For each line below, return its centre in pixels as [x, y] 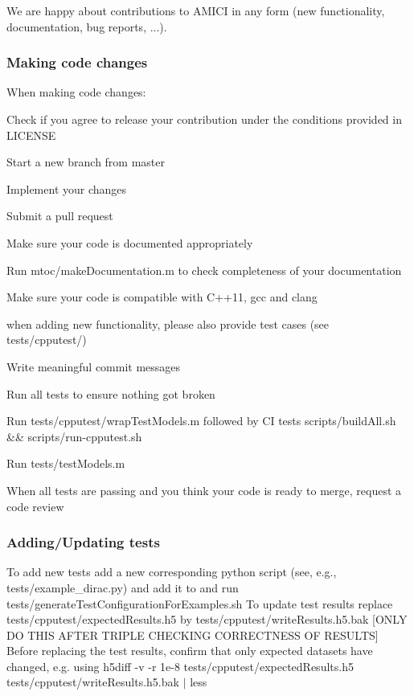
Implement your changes [67, 188]
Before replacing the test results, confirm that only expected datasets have [190, 651]
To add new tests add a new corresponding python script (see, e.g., [172, 572]
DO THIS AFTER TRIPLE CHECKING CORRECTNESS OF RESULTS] [193, 635]
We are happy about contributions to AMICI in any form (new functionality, [196, 10]
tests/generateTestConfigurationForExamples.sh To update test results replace [200, 603]
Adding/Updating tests [83, 542]
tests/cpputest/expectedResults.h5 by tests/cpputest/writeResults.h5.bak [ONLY [207, 619]
